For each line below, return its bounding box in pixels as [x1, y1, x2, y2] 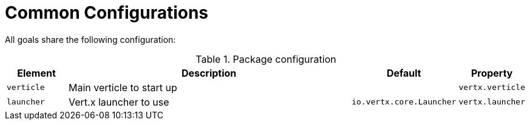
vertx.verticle [458, 83, 525, 92]
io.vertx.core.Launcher [352, 97, 457, 107]
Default [386, 66, 421, 79]
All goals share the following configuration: [5, 34, 176, 45]
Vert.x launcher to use [69, 95, 169, 108]
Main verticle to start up [69, 81, 177, 94]
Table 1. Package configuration [195, 53, 336, 65]
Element [17, 66, 56, 79]
